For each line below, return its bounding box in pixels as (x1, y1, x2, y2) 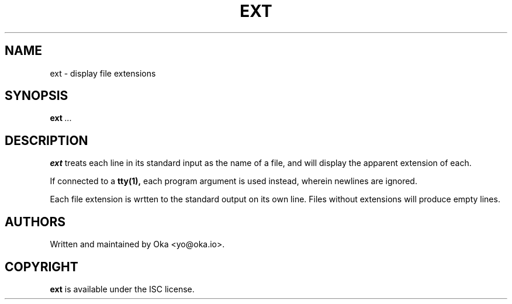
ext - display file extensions (50, 68, 156, 78)
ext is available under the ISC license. (50, 284, 195, 294)
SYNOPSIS (5, 88, 68, 103)
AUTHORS (5, 214, 66, 229)
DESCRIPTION (5, 133, 88, 148)
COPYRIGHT (5, 259, 78, 274)
